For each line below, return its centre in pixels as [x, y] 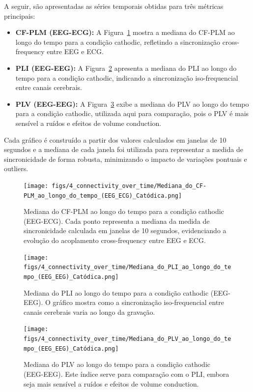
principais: [20, 15]
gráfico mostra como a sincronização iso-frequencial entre [139, 302]
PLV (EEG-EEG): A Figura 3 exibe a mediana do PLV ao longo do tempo [132, 104]
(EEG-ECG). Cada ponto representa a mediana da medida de [117, 221]
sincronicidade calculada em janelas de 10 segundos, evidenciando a [125, 230]
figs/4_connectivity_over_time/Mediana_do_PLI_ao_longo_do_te [127, 267]
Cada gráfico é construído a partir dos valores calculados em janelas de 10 [115, 139]
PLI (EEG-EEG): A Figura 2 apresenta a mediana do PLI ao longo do [126, 68]
